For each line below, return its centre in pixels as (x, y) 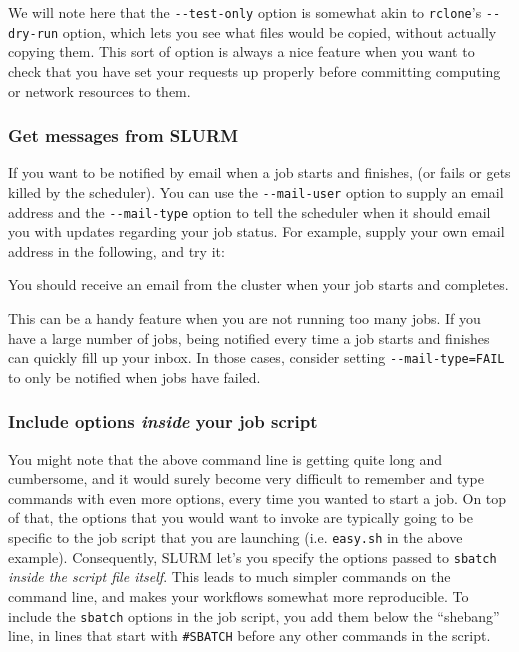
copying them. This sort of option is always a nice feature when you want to (241, 51)
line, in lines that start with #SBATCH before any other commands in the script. (249, 635)
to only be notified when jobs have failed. (134, 376)
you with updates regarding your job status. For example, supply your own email (256, 231)
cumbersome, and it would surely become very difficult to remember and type (246, 478)
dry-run (33, 33)
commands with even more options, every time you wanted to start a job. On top (257, 497)
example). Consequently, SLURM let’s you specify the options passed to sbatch (252, 556)
